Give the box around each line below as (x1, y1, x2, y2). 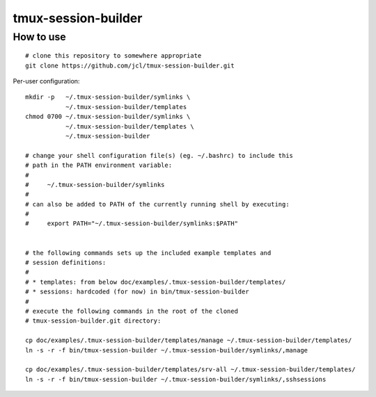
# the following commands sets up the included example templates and (25, 249, 272, 257)
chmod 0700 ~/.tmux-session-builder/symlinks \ (25, 113, 191, 121)
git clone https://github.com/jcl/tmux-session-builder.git (25, 61, 235, 70)
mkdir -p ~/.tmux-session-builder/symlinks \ (25, 93, 191, 101)
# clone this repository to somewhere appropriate (25, 52, 202, 60)
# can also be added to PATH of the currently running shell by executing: (25, 200, 290, 208)
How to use (13, 31, 66, 43)
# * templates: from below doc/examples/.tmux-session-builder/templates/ (25, 278, 286, 286)
